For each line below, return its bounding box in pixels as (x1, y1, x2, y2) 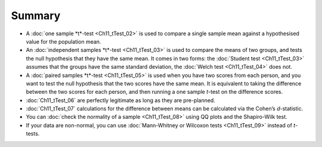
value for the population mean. (26, 38, 101, 45)
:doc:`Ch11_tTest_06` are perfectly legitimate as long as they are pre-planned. (26, 96, 216, 104)
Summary (11, 9, 61, 22)
